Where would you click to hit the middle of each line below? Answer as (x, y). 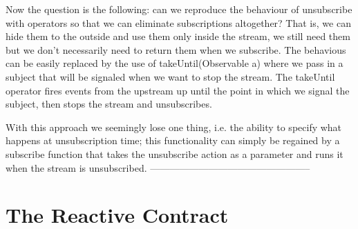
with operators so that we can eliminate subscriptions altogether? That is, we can (178, 22)
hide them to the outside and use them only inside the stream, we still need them (178, 36)
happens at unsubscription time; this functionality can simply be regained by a (173, 140)
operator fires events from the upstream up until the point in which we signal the (178, 90)
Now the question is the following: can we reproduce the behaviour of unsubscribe (179, 9)
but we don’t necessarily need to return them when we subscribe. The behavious (176, 49)
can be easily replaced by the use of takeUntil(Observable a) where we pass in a (175, 63)
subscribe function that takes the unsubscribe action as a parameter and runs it (175, 153)
